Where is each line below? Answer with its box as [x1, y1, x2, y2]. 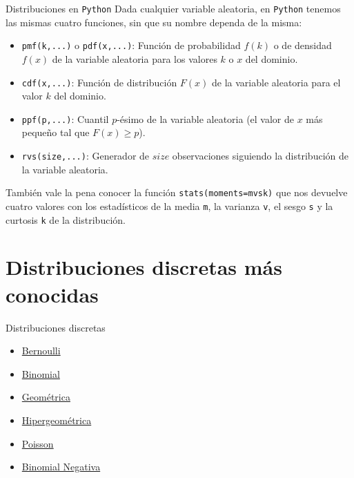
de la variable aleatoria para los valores [52, 51, 217, 66]
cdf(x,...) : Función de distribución [21, 75, 177, 89]
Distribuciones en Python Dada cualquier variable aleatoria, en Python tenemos [6, 1, 341, 15]
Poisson [21, 436, 54, 450]
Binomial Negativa [21, 459, 101, 474]
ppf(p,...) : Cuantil [21, 111, 109, 126]
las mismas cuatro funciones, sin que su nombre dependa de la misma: [6, 15, 302, 29]
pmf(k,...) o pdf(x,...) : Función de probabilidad [21, 38, 241, 52]
